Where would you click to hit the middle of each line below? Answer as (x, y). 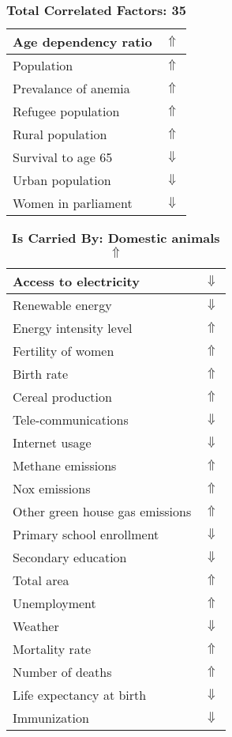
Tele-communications (71, 420)
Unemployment (54, 603)
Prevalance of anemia (71, 88)
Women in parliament (73, 203)
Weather (36, 626)
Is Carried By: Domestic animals (116, 238)
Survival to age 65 (63, 157)
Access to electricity (76, 281)
